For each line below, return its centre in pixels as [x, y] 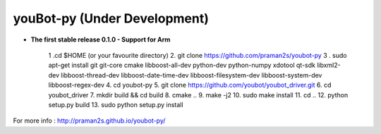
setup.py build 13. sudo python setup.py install [116, 104]
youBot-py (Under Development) [111, 18]
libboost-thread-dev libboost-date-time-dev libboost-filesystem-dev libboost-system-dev [192, 75]
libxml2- [329, 65]
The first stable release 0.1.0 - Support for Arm [101, 39]
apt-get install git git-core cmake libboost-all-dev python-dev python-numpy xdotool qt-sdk [182, 65]
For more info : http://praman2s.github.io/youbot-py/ [89, 121]
